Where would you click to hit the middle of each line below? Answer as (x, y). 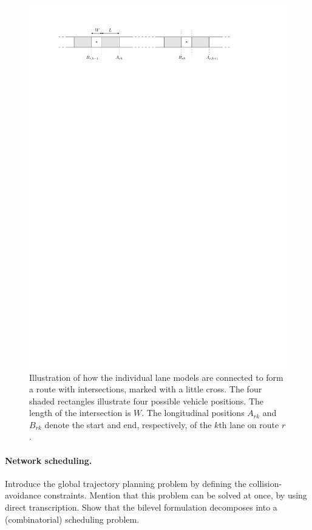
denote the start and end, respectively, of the (128, 424)
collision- (266, 483)
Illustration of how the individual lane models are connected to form (156, 377)
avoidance (23, 495)
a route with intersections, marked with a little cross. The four (146, 389)
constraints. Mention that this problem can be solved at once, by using (175, 495)
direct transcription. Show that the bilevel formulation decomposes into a (141, 507)
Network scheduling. (49, 460)
